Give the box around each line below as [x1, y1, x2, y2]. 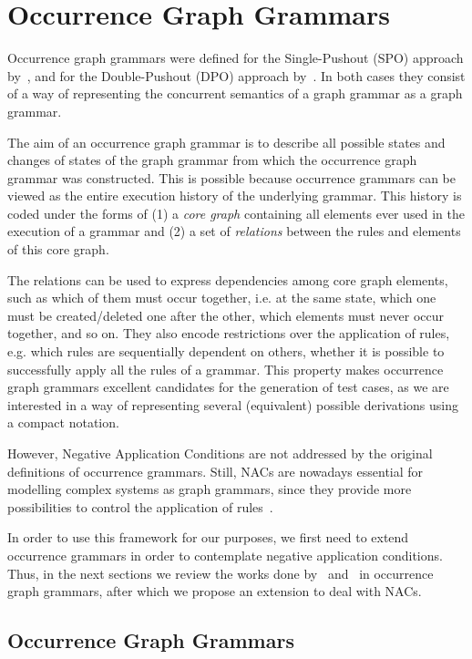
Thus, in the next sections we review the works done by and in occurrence [7, 563, 434, 582]
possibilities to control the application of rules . [7, 497, 273, 516]
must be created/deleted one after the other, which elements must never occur [7, 305, 445, 324]
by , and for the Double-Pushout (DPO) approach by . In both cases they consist [7, 66, 466, 85]
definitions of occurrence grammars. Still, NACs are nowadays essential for [7, 461, 424, 480]
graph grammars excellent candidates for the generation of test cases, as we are [7, 377, 449, 396]
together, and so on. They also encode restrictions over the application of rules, [7, 324, 450, 343]
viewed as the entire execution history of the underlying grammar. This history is [7, 186, 462, 205]
